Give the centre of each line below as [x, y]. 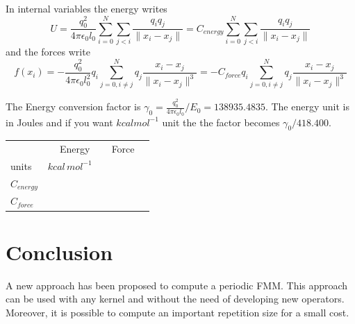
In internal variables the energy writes [86, 8]
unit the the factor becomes [221, 122]
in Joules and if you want [59, 122]
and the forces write [48, 52]
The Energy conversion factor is [73, 106]
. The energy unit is [307, 106]
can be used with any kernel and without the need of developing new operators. [175, 299]
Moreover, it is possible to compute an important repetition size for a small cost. [177, 312]
